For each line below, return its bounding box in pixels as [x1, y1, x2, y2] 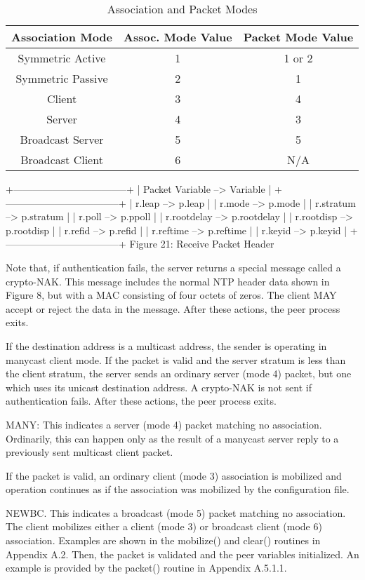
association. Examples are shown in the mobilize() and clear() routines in [6, 533, 321, 548]
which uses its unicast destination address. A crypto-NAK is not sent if [6, 379, 312, 394]
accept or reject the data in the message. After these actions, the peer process [6, 301, 340, 316]
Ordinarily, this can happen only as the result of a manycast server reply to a [6, 431, 339, 445]
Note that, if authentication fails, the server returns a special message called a [6, 259, 341, 274]
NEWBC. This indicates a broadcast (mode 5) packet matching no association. [6, 505, 346, 520]
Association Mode [11, 29, 113, 45]
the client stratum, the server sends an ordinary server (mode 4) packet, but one [6, 366, 352, 381]
